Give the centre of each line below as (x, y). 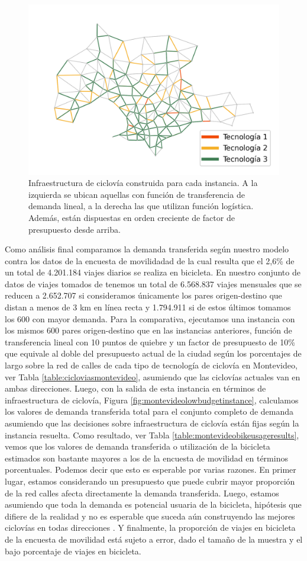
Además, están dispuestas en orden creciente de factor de (132, 217)
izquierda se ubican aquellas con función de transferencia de (137, 194)
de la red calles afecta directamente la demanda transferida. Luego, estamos (142, 493)
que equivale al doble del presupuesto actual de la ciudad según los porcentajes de (153, 353)
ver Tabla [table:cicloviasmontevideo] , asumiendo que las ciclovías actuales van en (153, 376)
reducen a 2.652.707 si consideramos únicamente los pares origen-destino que (143, 295)
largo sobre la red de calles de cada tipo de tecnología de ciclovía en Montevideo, (151, 365)
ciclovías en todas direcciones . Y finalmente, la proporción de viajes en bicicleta (150, 528)
